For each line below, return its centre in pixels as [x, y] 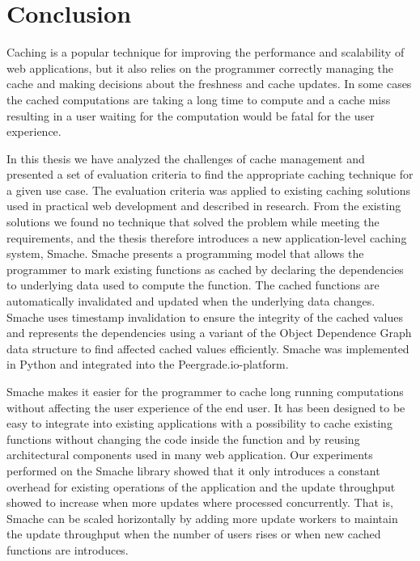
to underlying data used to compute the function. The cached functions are [193, 285]
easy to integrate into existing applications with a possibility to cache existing [199, 423]
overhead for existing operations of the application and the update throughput [201, 486]
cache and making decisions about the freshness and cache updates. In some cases [209, 84]
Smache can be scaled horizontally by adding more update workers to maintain [202, 518]
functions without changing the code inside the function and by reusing [183, 439]
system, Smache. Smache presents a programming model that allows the [185, 253]
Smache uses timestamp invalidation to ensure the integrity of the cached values [205, 316]
